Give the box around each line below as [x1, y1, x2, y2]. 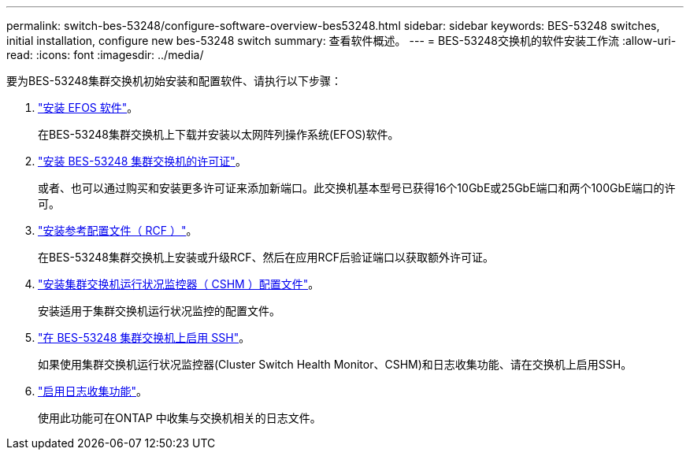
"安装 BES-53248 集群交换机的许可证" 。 [38, 154, 247, 168]
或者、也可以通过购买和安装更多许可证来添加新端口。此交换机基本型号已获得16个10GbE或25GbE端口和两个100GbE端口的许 [38, 181, 676, 195]
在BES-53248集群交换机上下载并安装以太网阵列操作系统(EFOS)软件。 [38, 128, 399, 141]
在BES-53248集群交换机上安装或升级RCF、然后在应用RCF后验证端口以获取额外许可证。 [38, 250, 494, 264]
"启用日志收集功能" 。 [38, 384, 148, 398]
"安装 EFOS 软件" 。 [38, 101, 139, 114]
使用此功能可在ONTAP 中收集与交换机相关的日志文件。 [38, 411, 321, 424]
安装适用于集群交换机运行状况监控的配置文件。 [38, 304, 280, 317]
